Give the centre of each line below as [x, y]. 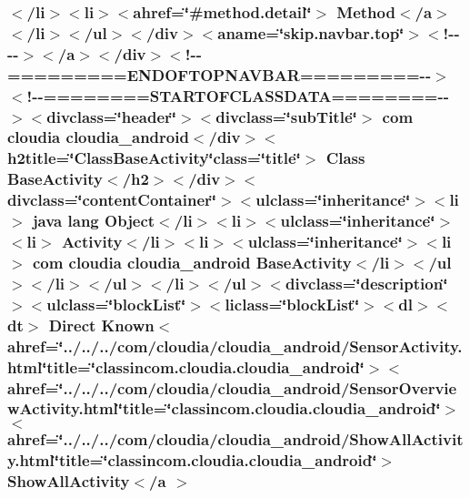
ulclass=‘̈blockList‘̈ [116, 304]
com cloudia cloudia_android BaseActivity [192, 262]
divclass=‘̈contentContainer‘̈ [112, 200]
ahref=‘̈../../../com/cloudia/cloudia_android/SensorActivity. [235, 346]
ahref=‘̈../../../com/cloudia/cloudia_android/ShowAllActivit [235, 439]
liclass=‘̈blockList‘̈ [292, 304]
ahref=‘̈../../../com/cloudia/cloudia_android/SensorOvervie [232, 387]
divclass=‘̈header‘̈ [111, 116]
